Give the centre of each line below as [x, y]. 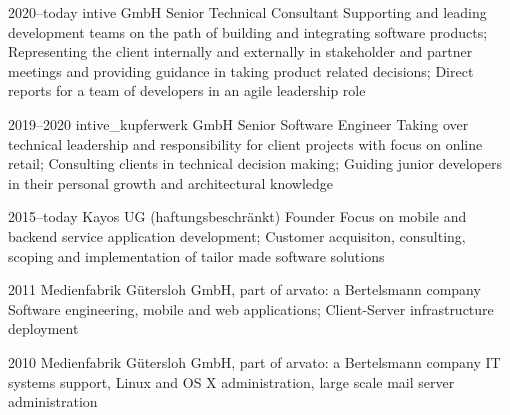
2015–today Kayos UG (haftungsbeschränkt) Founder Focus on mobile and [237, 216]
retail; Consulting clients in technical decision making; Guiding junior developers [255, 163]
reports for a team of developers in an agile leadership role [187, 90]
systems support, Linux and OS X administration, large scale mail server [231, 381]
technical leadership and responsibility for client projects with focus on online [245, 143]
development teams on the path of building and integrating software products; [248, 31]
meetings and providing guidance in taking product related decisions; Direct [241, 70]
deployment [43, 328]
